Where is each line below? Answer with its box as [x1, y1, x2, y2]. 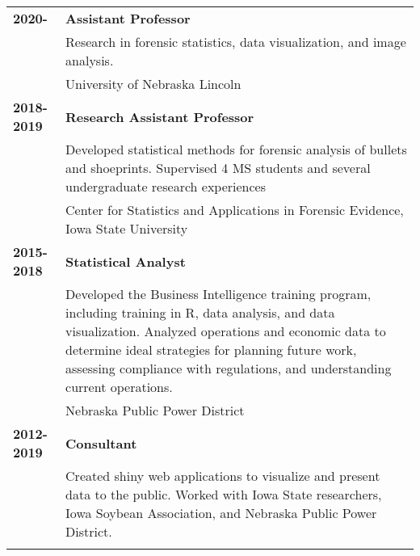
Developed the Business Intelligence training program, [65, 284, 372, 303]
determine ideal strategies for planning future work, [65, 340, 357, 359]
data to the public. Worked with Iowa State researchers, [65, 485, 382, 503]
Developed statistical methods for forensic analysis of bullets [65, 140, 407, 158]
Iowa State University [65, 219, 188, 238]
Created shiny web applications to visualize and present [65, 466, 380, 485]
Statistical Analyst [65, 251, 186, 271]
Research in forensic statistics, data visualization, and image [65, 32, 406, 51]
